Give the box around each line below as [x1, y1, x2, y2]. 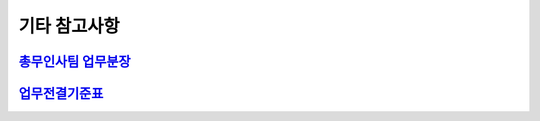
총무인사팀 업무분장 [18, 53, 131, 70]
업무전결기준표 [18, 85, 104, 102]
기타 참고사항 [18, 15, 120, 37]
